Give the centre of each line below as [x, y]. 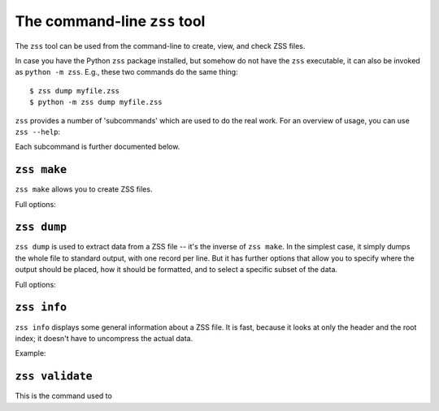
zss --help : [38, 132]
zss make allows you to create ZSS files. [84, 189]
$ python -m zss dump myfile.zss [96, 102]
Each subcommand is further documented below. [98, 147]
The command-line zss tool [110, 21]
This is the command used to [64, 396]
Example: [30, 353]
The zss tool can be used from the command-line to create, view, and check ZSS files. [160, 45]
